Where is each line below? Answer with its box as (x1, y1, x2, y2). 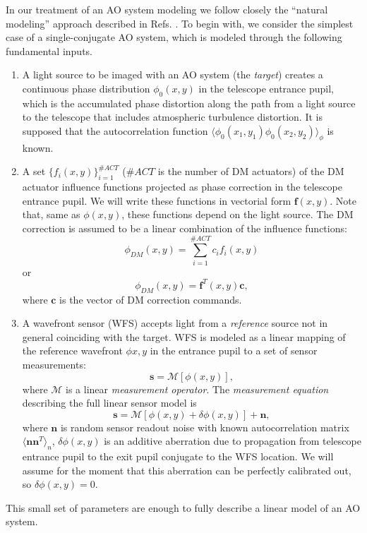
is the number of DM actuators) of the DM (157, 164, 344, 179)
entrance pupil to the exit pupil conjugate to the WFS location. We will (22, 449, 334, 464)
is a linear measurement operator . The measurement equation (66, 381, 329, 396)
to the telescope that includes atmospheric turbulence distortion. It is (22, 109, 323, 124)
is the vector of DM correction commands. (59, 292, 242, 306)
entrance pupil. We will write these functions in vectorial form (22, 193, 291, 208)
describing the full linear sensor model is (22, 395, 197, 410)
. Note (330, 193, 356, 208)
